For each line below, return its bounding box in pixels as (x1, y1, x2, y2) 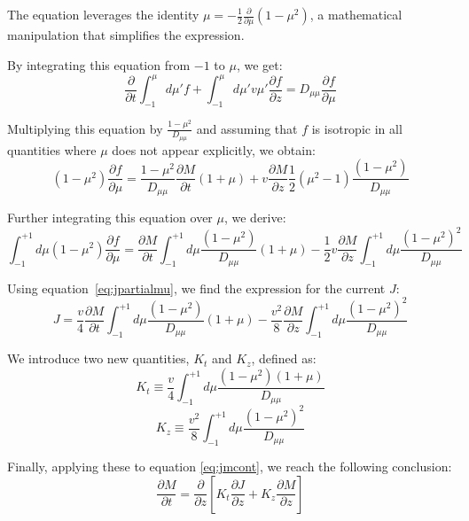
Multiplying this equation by (7, 119, 163, 137)
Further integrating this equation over (7, 207, 213, 226)
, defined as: (251, 349, 317, 368)
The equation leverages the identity (7, 5, 199, 23)
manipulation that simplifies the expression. (7, 26, 245, 44)
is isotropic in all (311, 119, 403, 137)
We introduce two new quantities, (7, 349, 190, 368)
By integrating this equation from (7, 55, 191, 74)
